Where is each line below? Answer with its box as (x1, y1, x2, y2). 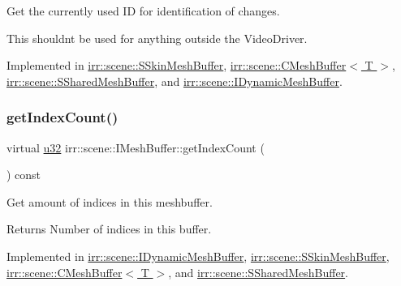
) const (6, 166, 41, 183)
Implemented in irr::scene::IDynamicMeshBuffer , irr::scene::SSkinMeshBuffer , (6, 247, 390, 264)
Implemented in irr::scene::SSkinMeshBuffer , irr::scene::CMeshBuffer (6, 57, 347, 74)
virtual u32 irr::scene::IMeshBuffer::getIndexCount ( (6, 139, 265, 156)
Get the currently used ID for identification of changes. (6, 2, 280, 19)
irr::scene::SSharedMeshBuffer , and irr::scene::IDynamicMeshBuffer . (6, 72, 343, 89)
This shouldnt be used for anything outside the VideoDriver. (6, 29, 308, 46)
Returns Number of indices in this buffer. (6, 220, 212, 237)
